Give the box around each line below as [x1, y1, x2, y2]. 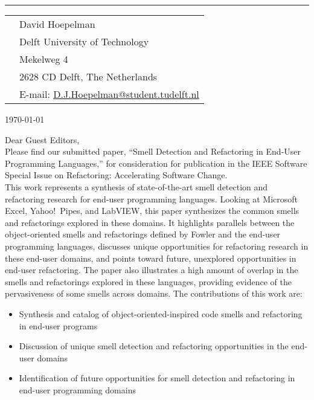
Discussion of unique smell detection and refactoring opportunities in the [19, 340, 289, 352]
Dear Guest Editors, [5, 133, 80, 146]
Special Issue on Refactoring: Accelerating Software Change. [5, 169, 228, 181]
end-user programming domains [19, 383, 136, 396]
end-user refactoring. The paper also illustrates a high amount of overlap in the [5, 263, 298, 276]
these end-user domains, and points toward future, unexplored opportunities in [5, 251, 296, 264]
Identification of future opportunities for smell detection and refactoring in [19, 372, 295, 384]
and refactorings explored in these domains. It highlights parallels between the [5, 216, 295, 228]
